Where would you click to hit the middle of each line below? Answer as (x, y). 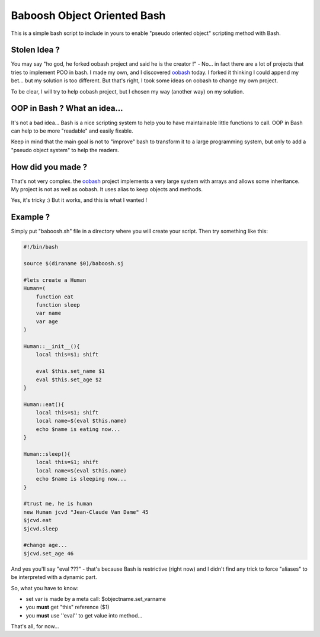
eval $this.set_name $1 (70, 371)
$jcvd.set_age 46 (49, 553)
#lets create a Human (55, 280)
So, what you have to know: (45, 588)
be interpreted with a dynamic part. (54, 577)
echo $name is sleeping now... (81, 479)
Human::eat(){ (44, 404)
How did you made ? (49, 167)
